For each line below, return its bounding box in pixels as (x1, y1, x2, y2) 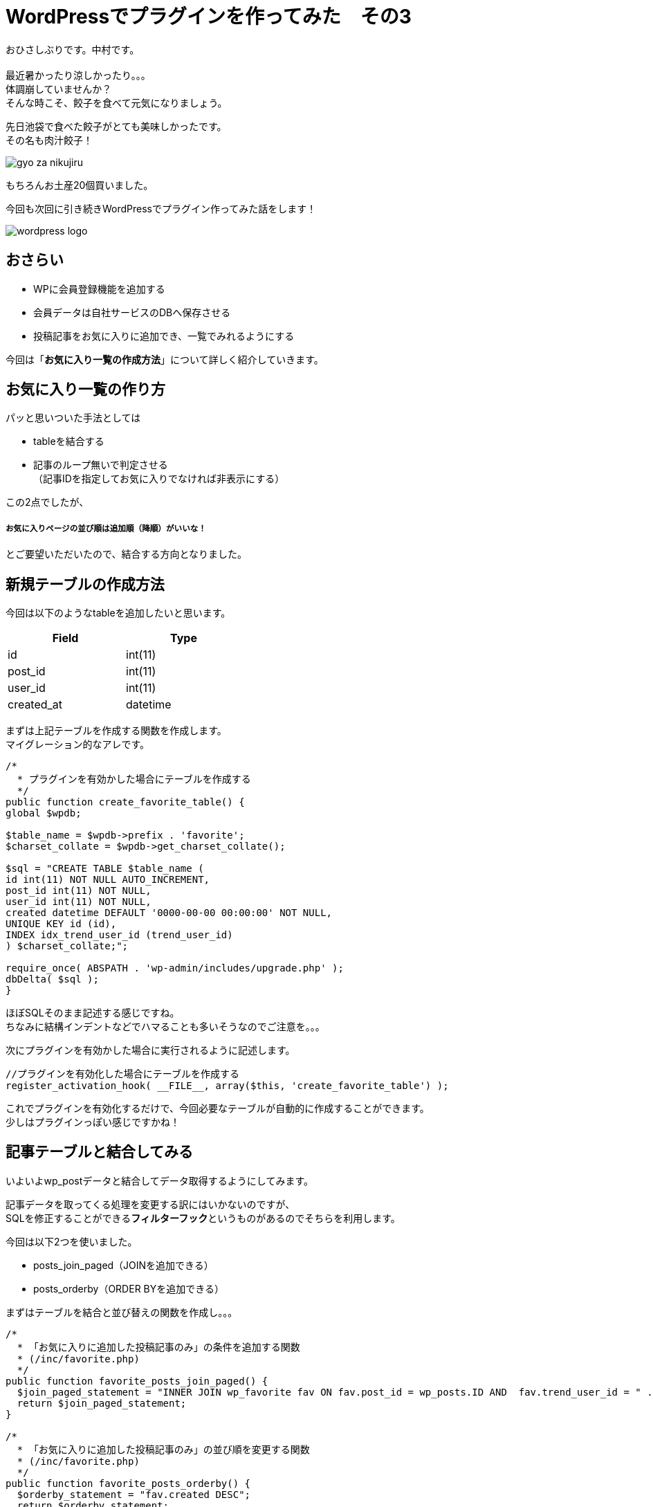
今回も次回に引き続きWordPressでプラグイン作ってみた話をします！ (6, 202, 317, 214)
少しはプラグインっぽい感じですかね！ (6, 1116, 180, 1129)
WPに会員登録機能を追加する (33, 282, 165, 295)
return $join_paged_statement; (17, 1397, 187, 1409)
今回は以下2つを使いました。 (6, 1235, 138, 1248)
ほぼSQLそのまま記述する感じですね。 (6, 1007, 180, 1019)
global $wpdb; (6, 807, 82, 819)
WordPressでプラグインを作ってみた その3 (6, 5, 412, 28)
